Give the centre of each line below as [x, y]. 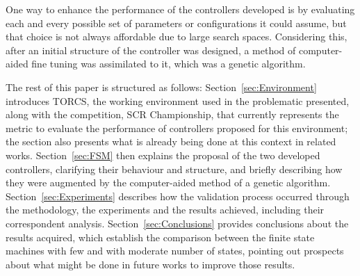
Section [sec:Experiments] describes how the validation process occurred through [178, 196]
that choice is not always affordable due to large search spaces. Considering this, [177, 36]
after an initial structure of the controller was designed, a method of [151, 50]
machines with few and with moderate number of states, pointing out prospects [175, 251]
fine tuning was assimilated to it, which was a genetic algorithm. [169, 64]
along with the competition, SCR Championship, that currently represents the [172, 114]
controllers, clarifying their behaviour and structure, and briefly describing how [174, 169]
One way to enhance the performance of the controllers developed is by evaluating [180, 9]
